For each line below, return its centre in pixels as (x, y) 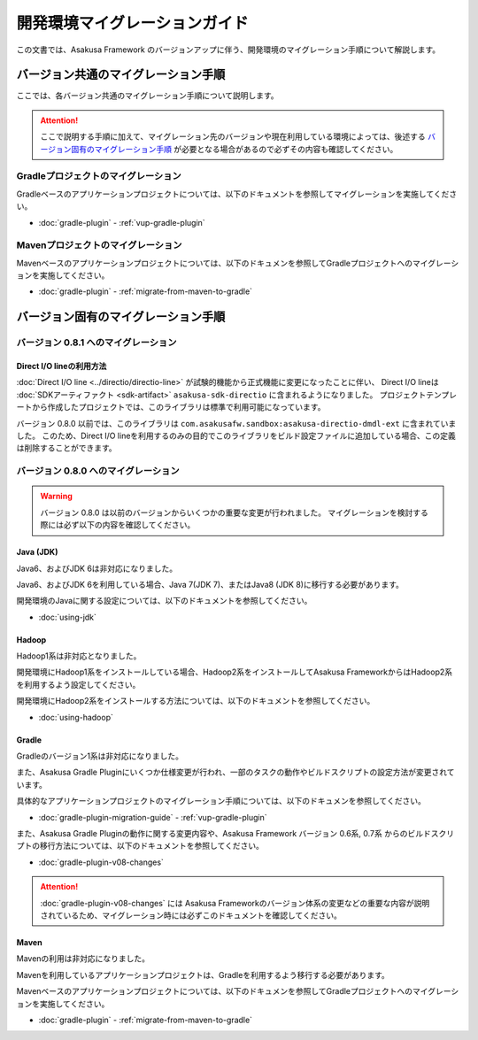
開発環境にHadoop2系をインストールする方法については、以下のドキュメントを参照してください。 (196, 701)
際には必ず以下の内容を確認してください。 (118, 525)
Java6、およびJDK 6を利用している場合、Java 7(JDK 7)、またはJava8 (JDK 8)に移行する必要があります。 (210, 584)
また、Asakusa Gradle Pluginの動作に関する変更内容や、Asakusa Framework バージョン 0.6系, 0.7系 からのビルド (224, 833)
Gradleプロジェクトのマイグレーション (99, 176)
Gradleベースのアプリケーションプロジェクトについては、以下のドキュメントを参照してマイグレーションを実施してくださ (237, 194)
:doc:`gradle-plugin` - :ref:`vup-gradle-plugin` (122, 222)
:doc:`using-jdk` (68, 617)
